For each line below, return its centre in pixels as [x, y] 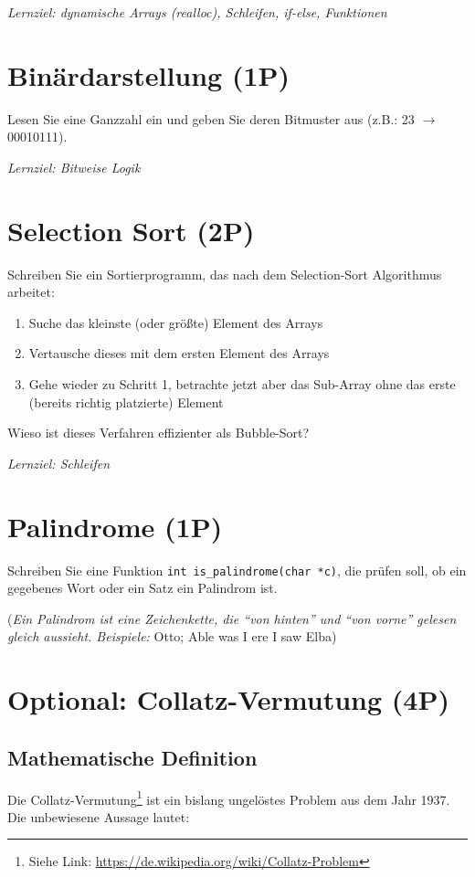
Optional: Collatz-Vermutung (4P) [228, 699]
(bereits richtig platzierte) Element [126, 402]
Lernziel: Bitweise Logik [74, 167]
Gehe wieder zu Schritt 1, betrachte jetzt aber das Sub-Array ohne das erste [242, 384]
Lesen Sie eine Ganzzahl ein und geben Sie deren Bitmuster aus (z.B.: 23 [211, 118]
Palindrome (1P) [115, 526]
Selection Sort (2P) [131, 230]
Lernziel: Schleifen [59, 463]
